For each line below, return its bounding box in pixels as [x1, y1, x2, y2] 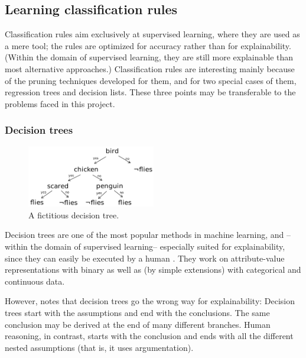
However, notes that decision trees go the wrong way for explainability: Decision [5, 295, 295, 307]
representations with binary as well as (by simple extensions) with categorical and [5, 263, 301, 276]
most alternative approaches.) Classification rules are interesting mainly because [5, 62, 295, 75]
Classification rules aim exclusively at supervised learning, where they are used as [5, 28, 300, 40]
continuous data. [5, 275, 65, 287]
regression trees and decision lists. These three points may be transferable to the [5, 86, 296, 98]
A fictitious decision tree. [28, 208, 119, 221]
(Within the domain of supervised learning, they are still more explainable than [5, 51, 294, 63]
